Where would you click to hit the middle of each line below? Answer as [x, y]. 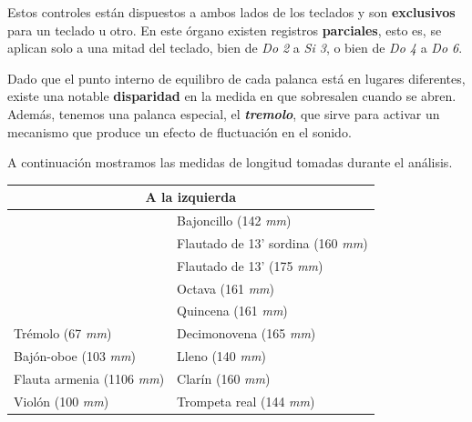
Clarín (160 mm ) [224, 378]
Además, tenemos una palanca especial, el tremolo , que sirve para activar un [224, 113]
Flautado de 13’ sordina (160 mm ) [272, 242]
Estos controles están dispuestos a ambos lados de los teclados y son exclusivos [231, 12]
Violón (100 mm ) [62, 401]
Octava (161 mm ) [226, 288]
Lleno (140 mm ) [221, 356]
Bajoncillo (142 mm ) [234, 221]
